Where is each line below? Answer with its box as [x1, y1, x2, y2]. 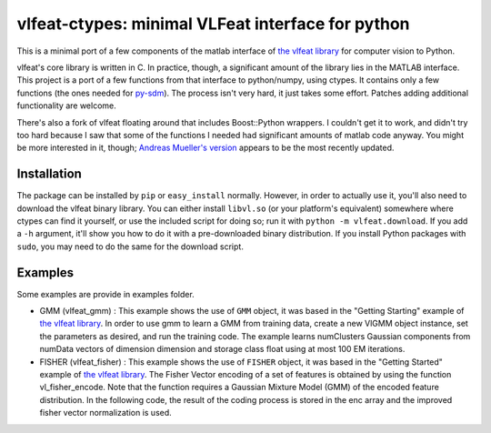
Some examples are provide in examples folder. [16, 288, 195, 299]
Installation [16, 166, 82, 182]
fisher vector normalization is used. [39, 408, 172, 418]
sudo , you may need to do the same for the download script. [16, 241, 245, 252]
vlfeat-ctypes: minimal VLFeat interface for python [16, 14, 410, 34]
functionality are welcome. [16, 100, 117, 111]
